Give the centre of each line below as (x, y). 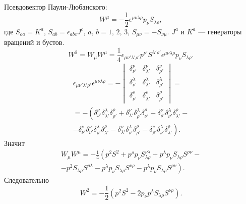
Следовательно (26, 180)
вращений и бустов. (34, 42)
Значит (14, 143)
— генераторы (220, 31)
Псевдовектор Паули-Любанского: (56, 7)
